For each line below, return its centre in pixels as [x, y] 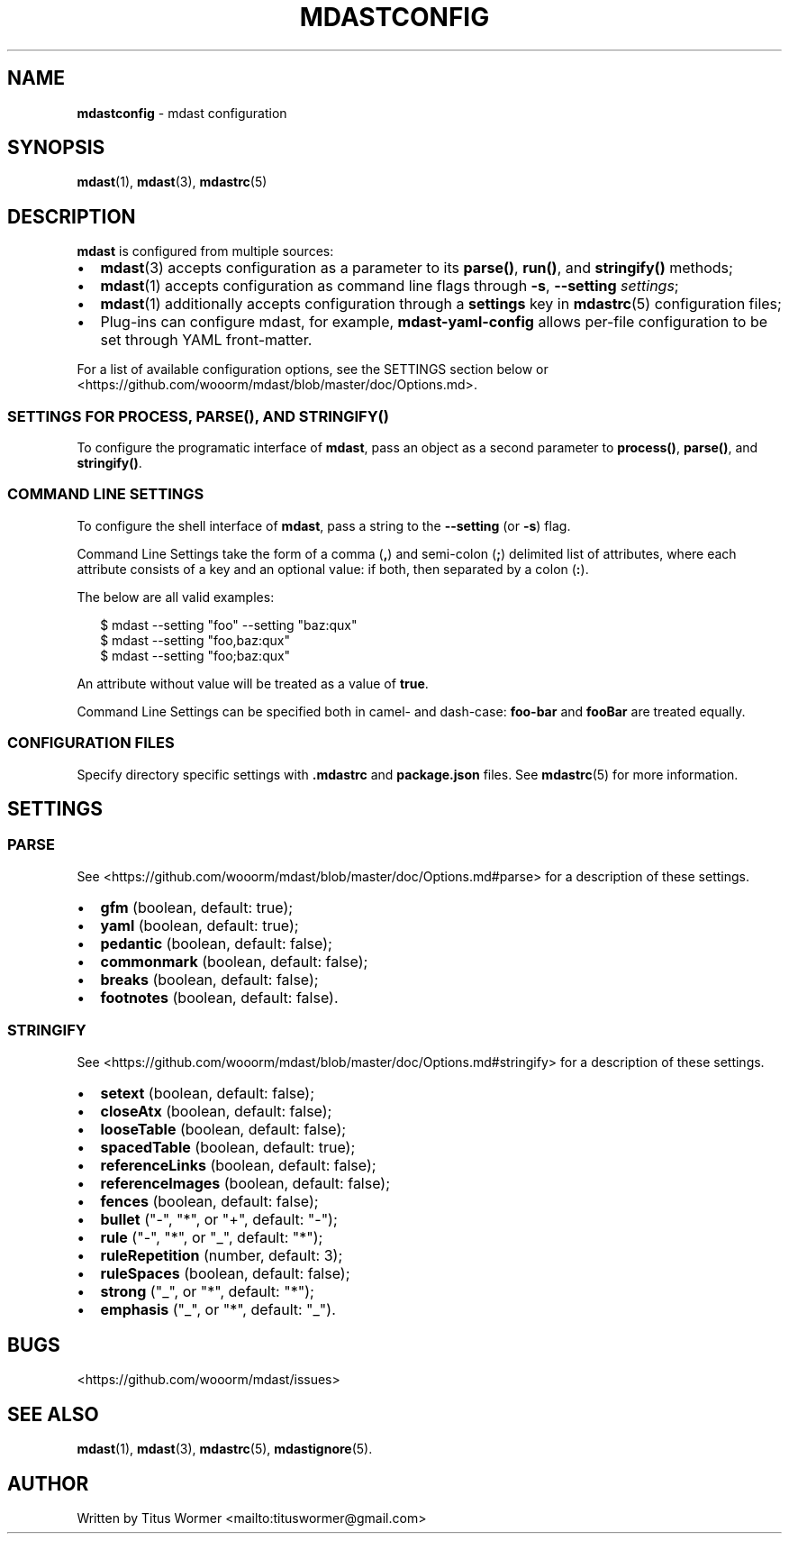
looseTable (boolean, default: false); [223, 1129]
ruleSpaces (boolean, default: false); [225, 1273]
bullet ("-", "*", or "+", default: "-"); [219, 1219]
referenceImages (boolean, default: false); [245, 1183]
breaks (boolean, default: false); [209, 979]
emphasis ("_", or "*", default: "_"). [218, 1309]
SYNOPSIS [56, 148]
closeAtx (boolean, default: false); [216, 1111]
